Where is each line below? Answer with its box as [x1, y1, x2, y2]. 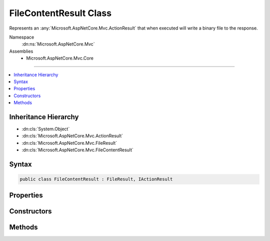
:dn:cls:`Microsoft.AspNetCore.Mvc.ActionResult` [21, 133, 123, 139]
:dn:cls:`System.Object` [21, 126, 70, 132]
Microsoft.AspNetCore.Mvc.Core [26, 55, 93, 61]
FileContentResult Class [9, 8, 112, 19]
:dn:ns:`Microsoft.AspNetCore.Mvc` [21, 41, 95, 47]
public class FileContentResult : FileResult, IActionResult [19, 176, 173, 182]
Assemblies [9, 48, 33, 54]
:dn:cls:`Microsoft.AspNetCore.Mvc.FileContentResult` [21, 147, 133, 153]
